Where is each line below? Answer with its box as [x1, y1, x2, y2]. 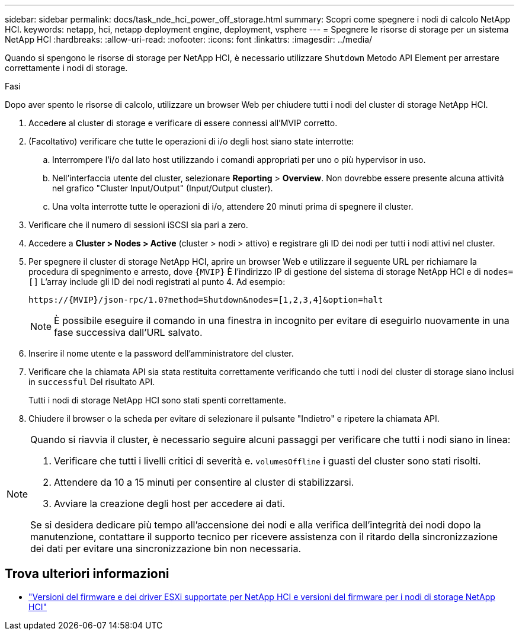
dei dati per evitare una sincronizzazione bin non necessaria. [30, 543, 301, 554]
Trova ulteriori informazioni [5, 566, 169, 582]
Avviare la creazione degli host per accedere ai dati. [54, 498, 285, 509]
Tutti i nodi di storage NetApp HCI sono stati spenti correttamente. [28, 395, 286, 405]
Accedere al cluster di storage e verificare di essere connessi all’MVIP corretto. [28, 118, 338, 128]
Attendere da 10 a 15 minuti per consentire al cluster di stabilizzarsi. [54, 476, 354, 488]
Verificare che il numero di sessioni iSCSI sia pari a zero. [28, 220, 248, 230]
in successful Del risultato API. [28, 377, 155, 387]
